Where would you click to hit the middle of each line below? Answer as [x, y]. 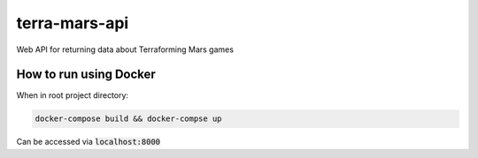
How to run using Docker [86, 75]
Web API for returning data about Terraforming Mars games [125, 49]
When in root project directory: [72, 95]
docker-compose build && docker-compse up [128, 119]
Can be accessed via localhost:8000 [89, 142]
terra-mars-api [73, 23]
